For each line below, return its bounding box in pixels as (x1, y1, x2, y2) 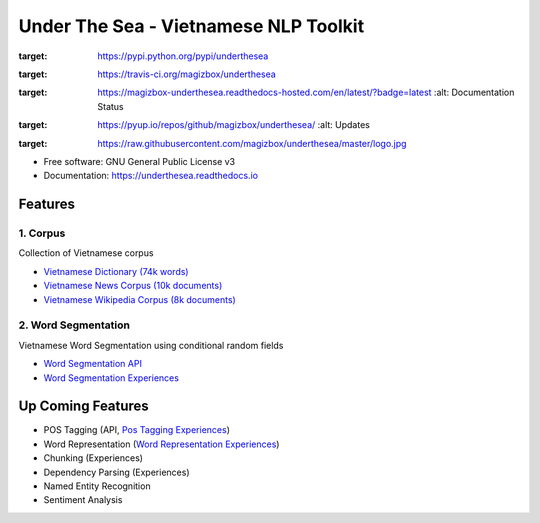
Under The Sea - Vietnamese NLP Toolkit (18, 15, 365, 37)
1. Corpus (18, 226, 66, 240)
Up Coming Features (18, 398, 149, 415)
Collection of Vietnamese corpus (18, 247, 154, 259)
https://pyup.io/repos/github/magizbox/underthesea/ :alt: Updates (97, 119, 370, 131)
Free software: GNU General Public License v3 (43, 155, 236, 167)
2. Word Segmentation (18, 318, 130, 332)
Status (97, 100, 124, 112)
